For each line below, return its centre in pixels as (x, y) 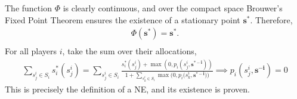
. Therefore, (271, 19)
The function (28, 8)
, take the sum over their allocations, (129, 51)
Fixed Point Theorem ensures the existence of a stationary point (123, 19)
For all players (31, 51)
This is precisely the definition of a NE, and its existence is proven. (127, 89)
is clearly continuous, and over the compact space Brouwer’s (173, 8)
